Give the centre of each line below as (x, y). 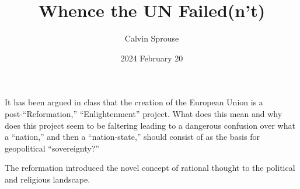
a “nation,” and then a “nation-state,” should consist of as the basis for (132, 137)
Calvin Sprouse (152, 38)
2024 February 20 (152, 58)
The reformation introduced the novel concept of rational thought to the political (150, 168)
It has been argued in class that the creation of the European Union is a (134, 102)
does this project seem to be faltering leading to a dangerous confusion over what (150, 125)
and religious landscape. (48, 179)
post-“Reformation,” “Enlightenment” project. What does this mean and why (144, 113)
